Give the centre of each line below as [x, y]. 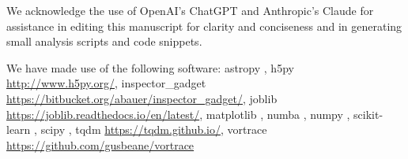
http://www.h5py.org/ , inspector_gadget [106, 83]
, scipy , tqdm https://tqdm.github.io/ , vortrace [151, 129]
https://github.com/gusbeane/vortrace [100, 144]
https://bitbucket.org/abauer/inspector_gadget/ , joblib [142, 98]
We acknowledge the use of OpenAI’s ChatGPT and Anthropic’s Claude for [190, 10]
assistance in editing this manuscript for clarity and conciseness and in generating [204, 26]
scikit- [368, 114]
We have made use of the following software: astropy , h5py [150, 67]
